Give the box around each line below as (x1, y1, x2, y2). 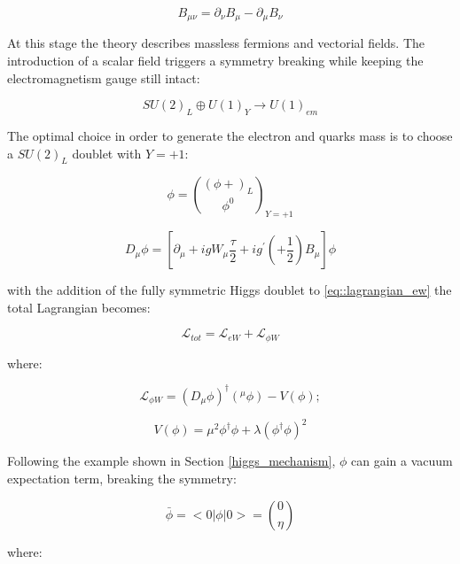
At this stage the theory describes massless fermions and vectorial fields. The (7, 34, 425, 52)
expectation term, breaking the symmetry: (7, 469, 237, 488)
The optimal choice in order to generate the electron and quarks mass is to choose (7, 127, 453, 145)
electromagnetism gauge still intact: (7, 68, 200, 87)
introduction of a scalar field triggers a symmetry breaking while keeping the (7, 51, 424, 70)
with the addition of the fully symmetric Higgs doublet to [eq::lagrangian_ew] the (7, 281, 452, 299)
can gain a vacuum (350, 452, 453, 470)
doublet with (72, 143, 142, 162)
